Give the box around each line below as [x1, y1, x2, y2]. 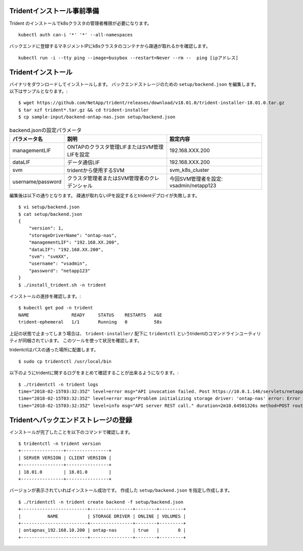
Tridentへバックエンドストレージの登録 [9, 416, 132, 424]
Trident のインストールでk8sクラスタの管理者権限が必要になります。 [9, 20, 152, 26]
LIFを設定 [67, 151, 90, 158]
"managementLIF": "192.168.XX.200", [28, 240, 120, 245]
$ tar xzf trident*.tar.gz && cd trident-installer [18, 107, 149, 113]
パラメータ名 [12, 135, 43, 143]
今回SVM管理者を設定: [169, 175, 223, 182]
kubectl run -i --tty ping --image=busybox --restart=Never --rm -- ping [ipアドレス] [18, 55, 238, 61]
